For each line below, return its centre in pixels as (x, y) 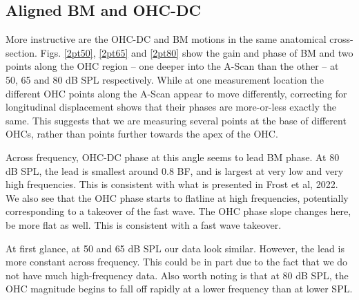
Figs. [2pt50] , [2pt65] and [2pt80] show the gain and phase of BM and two (197, 52)
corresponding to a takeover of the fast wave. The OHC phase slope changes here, (178, 211)
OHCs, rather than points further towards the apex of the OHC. (142, 134)
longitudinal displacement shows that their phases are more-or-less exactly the (171, 107)
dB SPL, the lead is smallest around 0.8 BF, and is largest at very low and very (175, 170)
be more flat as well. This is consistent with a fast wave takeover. (144, 224)
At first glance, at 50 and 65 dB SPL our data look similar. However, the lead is (175, 248)
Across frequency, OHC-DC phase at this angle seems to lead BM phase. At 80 (173, 157)
